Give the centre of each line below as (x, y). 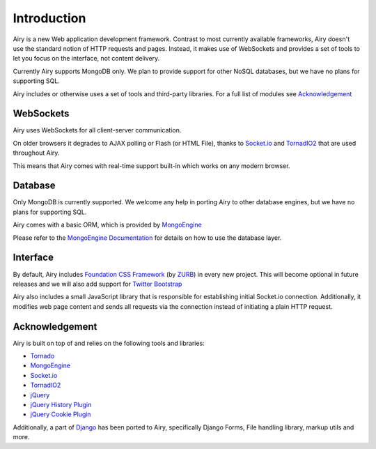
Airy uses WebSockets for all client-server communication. (97, 130)
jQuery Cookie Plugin (61, 414)
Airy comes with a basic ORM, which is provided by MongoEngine (107, 225)
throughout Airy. (36, 153)
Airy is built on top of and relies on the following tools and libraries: (109, 343)
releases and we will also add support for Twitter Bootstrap (97, 284)
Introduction (49, 18)
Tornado (42, 356)
